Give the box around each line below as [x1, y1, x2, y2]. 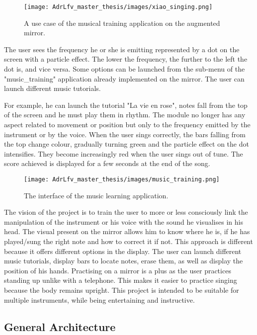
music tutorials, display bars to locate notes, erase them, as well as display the [4, 255, 243, 266]
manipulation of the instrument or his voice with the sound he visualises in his [4, 216, 243, 227]
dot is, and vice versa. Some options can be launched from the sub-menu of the [4, 64, 245, 74]
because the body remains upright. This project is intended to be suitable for [4, 284, 239, 295]
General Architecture [4, 319, 116, 334]
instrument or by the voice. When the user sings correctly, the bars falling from [4, 129, 246, 139]
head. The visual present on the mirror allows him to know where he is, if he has [4, 226, 250, 237]
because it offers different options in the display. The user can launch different [4, 246, 242, 256]
